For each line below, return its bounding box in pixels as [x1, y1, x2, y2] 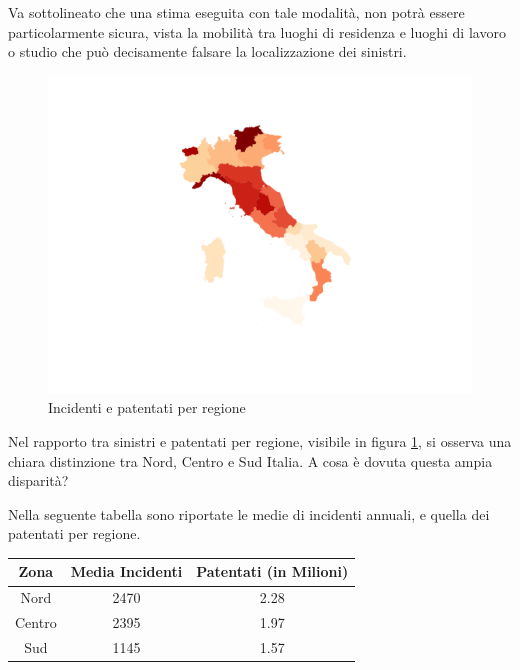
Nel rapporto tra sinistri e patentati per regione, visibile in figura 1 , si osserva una [8, 430, 512, 451]
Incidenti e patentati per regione [48, 397, 246, 418]
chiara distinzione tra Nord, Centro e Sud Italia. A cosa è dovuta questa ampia [8, 450, 493, 471]
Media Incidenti [70, 561, 183, 582]
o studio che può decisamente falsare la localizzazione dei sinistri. [8, 41, 407, 62]
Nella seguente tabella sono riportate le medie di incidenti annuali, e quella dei [8, 503, 490, 524]
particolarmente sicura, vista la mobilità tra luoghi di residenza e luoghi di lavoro [8, 21, 506, 42]
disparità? [8, 470, 69, 491]
